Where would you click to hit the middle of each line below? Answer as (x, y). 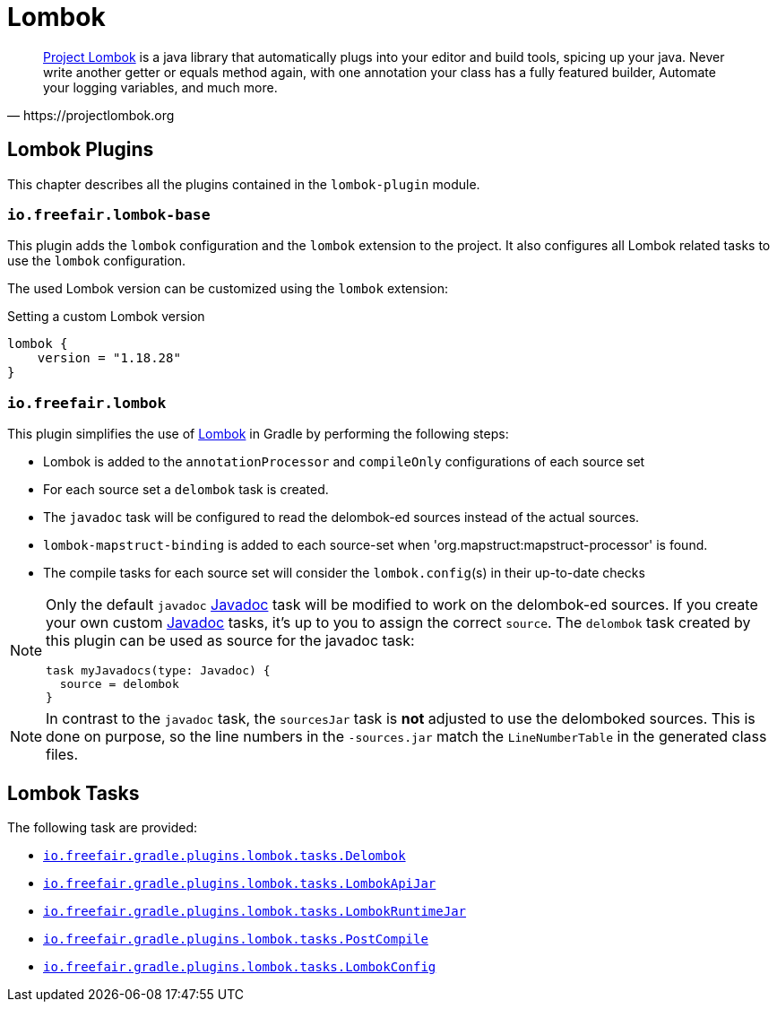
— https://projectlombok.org (91, 115)
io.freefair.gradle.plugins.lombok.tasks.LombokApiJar (240, 883)
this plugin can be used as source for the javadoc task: (230, 641)
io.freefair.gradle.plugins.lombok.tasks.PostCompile (236, 939)
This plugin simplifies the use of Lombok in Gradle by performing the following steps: (258, 434)
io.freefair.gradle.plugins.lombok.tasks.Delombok (224, 855)
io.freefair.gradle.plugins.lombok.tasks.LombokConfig (240, 966)
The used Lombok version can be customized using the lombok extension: (228, 289)
